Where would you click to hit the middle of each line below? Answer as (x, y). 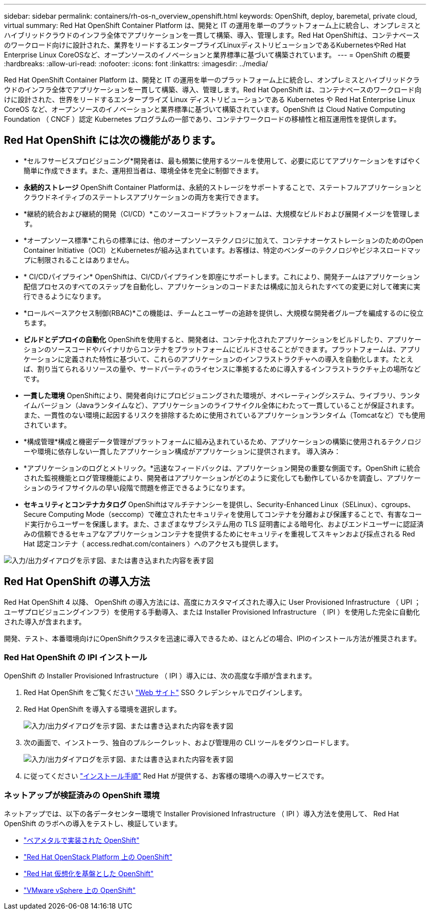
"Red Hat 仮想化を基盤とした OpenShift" (89, 874)
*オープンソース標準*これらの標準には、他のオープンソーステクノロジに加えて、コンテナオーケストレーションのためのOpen (224, 240)
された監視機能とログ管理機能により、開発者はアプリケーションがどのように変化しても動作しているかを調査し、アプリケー (222, 478)
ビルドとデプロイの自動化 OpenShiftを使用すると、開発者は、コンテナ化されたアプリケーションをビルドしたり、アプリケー (223, 339)
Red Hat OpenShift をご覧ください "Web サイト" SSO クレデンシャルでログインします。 (165, 693)
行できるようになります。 (65, 296)
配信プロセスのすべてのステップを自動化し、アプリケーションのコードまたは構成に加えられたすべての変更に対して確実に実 (222, 286)
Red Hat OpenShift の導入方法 (77, 582)
